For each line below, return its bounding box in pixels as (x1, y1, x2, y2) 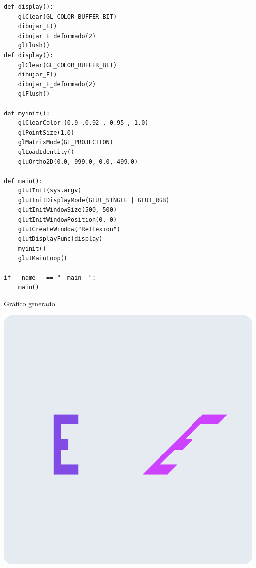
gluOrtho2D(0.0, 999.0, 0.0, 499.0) (18, 158, 138, 165)
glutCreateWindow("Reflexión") (18, 226, 121, 233)
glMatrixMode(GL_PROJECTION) (18, 139, 113, 146)
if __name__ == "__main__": (4, 274, 96, 281)
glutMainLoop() (18, 255, 67, 262)
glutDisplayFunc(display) (18, 235, 103, 243)
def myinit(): (4, 110, 50, 117)
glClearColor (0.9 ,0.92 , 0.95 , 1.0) (18, 119, 149, 127)
